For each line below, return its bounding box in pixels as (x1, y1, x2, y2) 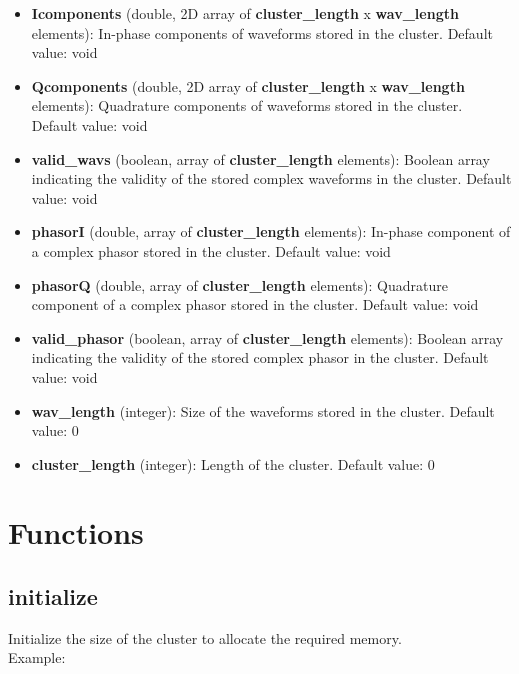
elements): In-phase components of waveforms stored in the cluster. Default (31, 22, 493, 43)
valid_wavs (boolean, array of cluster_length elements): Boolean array (31, 148, 490, 169)
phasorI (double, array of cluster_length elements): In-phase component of (31, 221, 511, 242)
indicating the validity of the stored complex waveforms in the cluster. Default (31, 168, 512, 189)
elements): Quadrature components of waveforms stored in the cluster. (31, 95, 463, 116)
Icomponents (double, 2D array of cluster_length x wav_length (31, 3, 459, 23)
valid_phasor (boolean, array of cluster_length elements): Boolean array (31, 327, 504, 348)
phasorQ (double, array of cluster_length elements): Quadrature (31, 274, 448, 295)
